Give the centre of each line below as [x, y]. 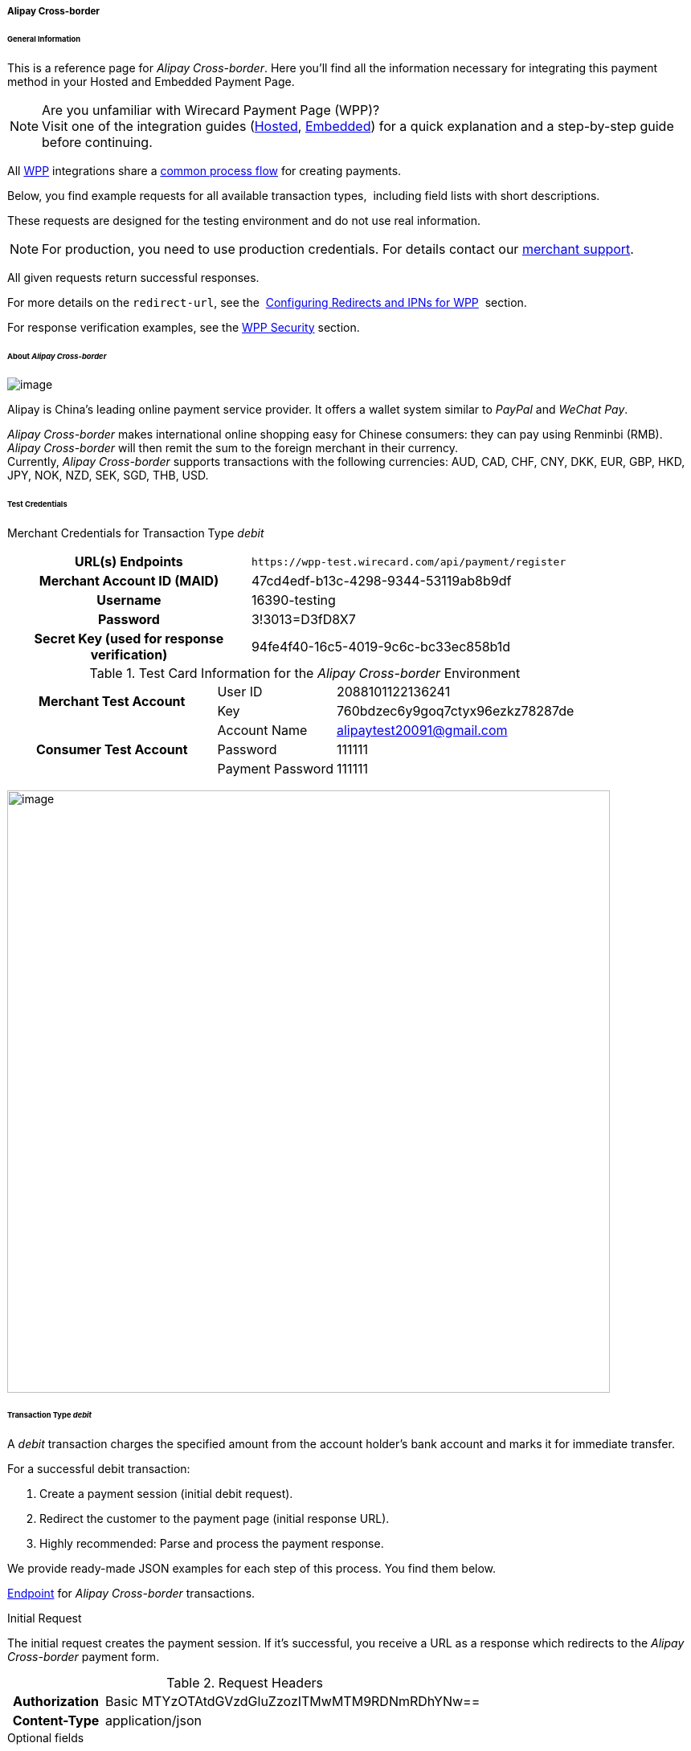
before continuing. [97, 142]
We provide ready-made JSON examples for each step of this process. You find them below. [252, 1568]
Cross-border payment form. [84, 1656]
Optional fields [46, 1737]
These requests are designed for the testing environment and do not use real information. [244, 220]
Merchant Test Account [112, 702]
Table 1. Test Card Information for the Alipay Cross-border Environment [305, 673]
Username [129, 600]
